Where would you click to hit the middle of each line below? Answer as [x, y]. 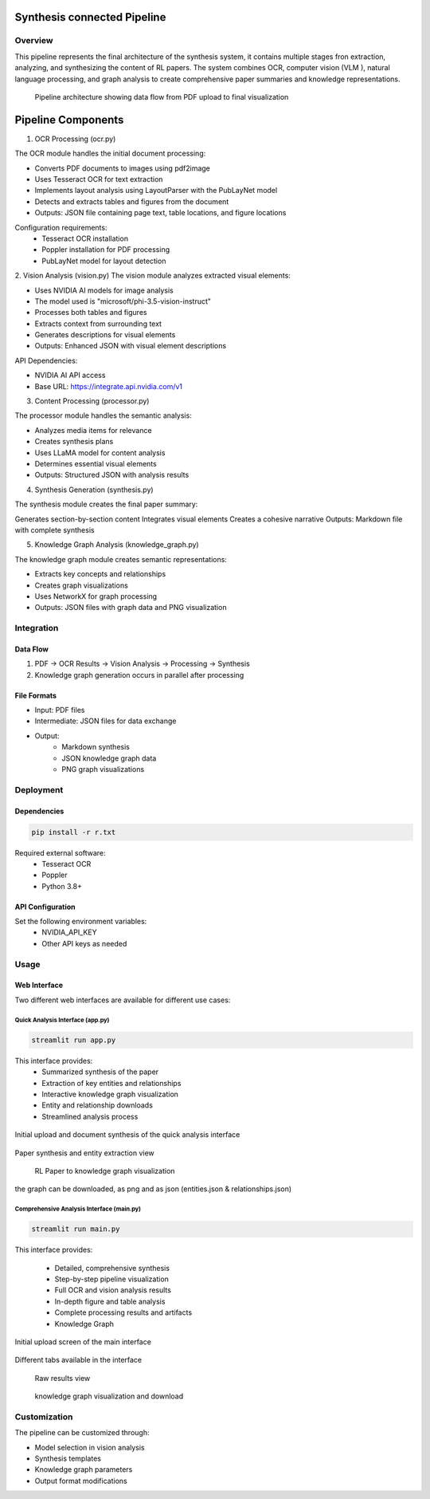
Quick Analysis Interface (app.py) [62, 1020]
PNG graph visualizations [103, 769]
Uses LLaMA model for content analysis [100, 452]
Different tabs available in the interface [78, 1360]
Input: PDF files [60, 710]
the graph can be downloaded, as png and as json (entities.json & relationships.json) [153, 1189]
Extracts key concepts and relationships [100, 574]
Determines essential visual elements [96, 464]
